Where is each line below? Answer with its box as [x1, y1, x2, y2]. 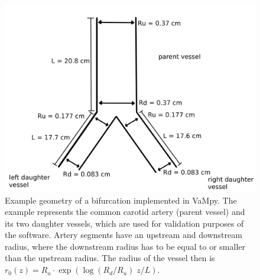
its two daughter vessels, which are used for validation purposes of [5, 217, 244, 229]
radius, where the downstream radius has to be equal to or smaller [5, 240, 245, 252]
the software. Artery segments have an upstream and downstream [5, 228, 242, 241]
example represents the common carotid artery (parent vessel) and [5, 205, 245, 218]
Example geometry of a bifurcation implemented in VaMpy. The [5, 194, 237, 206]
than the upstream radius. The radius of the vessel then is [5, 252, 215, 264]
